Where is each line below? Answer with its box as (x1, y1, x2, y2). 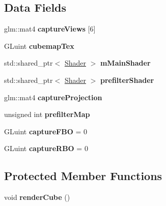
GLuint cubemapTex (4, 40, 74, 51)
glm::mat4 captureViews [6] (4, 23, 96, 34)
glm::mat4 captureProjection (4, 92, 102, 102)
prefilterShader (100, 74, 154, 85)
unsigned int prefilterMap (4, 109, 90, 120)
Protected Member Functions (4, 168, 162, 184)
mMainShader (100, 57, 151, 68)
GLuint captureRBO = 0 (4, 143, 88, 154)
